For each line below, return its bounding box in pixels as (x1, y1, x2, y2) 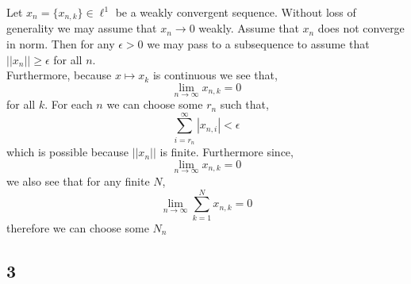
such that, (220, 96, 269, 113)
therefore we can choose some (6, 219, 149, 236)
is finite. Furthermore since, (159, 144, 294, 160)
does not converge (317, 20, 405, 36)
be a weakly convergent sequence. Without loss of (115, 4, 356, 20)
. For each (44, 96, 93, 113)
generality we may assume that (6, 20, 157, 36)
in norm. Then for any (6, 36, 115, 52)
